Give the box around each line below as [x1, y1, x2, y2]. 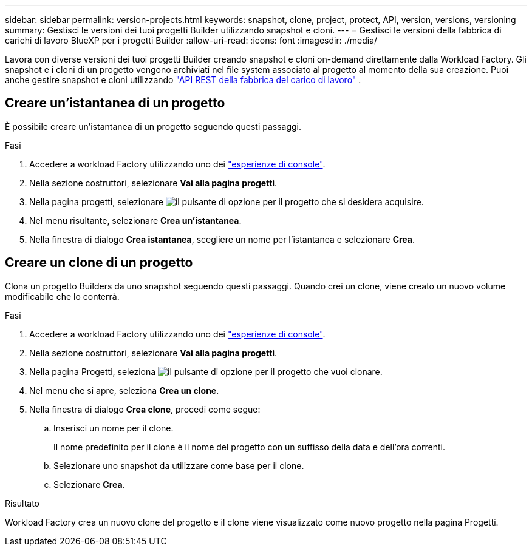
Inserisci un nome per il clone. [53, 422, 174, 433]
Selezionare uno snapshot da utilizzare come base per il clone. [53, 460, 304, 471]
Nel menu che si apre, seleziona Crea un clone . [29, 385, 219, 396]
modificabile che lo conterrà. [5, 291, 120, 302]
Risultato [5, 498, 40, 509]
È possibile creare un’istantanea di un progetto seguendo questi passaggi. [5, 121, 302, 132]
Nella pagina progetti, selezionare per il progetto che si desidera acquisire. [29, 196, 424, 207]
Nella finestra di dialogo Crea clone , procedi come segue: [29, 404, 261, 414]
